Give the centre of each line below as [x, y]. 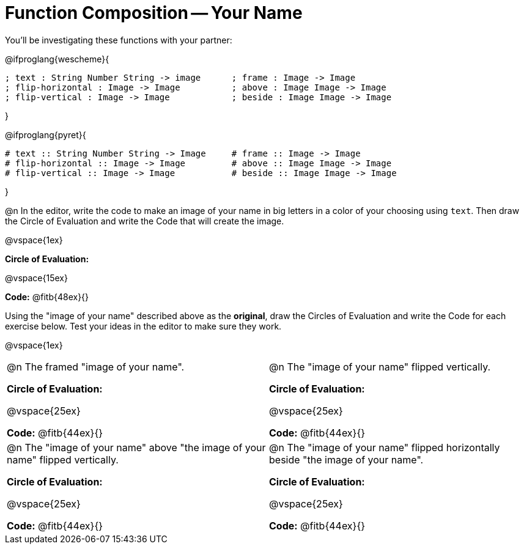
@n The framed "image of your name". [96, 367]
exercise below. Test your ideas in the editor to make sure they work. [143, 326]
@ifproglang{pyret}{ [46, 134]
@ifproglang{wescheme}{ [57, 59]
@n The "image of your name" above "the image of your [136, 447]
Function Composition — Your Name [154, 13]
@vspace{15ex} [36, 278]
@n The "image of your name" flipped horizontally [385, 447]
